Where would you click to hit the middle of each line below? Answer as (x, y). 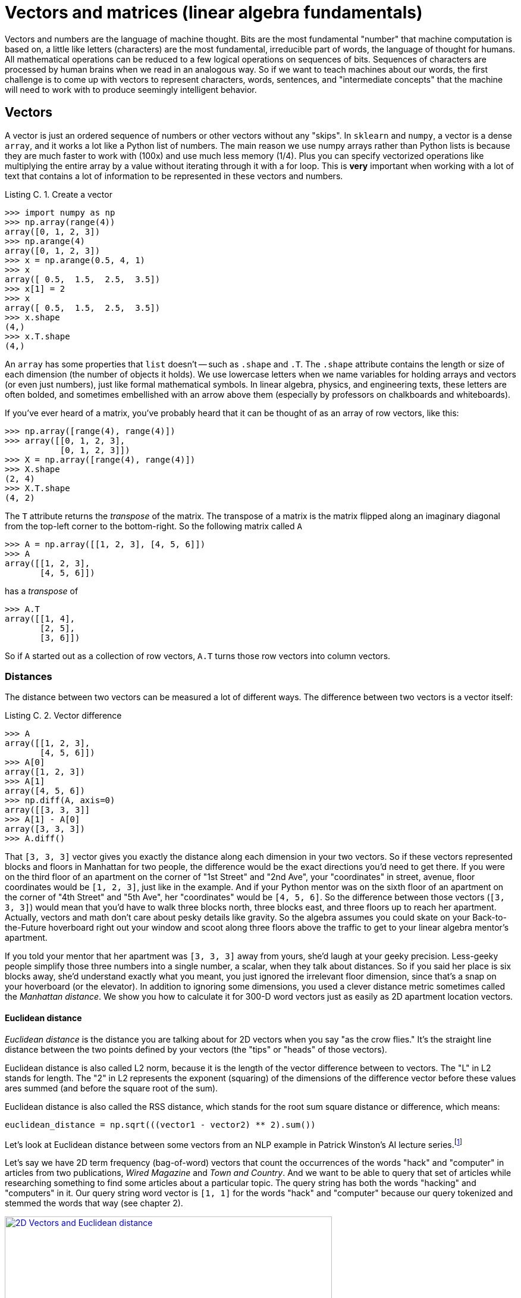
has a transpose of (42, 591)
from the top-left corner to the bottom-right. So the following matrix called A (153, 526)
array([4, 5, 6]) (45, 791)
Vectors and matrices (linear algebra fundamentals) (214, 13)
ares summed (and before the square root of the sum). (112, 1088)
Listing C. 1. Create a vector (59, 194)
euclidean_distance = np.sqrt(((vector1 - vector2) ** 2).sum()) (160, 1124)
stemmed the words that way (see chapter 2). (94, 1203)
